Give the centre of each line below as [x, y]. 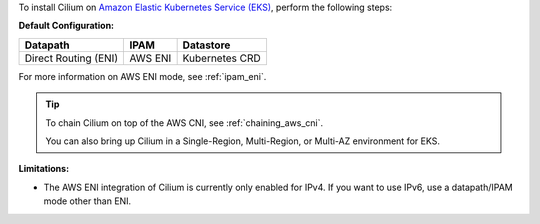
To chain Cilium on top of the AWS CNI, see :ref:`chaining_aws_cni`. [184, 122]
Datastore [206, 45]
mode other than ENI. [87, 201]
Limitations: [44, 169]
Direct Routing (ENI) [71, 58]
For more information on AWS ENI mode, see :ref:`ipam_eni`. [142, 76]
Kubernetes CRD [222, 58]
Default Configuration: [66, 26]
